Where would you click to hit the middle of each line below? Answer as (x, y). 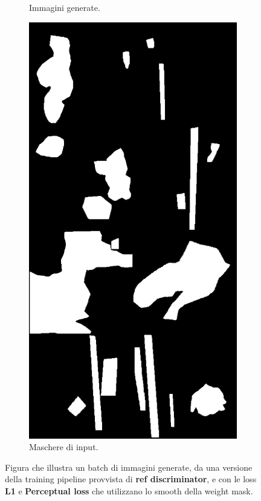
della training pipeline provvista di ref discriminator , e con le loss (131, 479)
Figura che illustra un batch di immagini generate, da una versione (129, 467)
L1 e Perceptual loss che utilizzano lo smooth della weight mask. (129, 490)
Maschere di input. (64, 447)
